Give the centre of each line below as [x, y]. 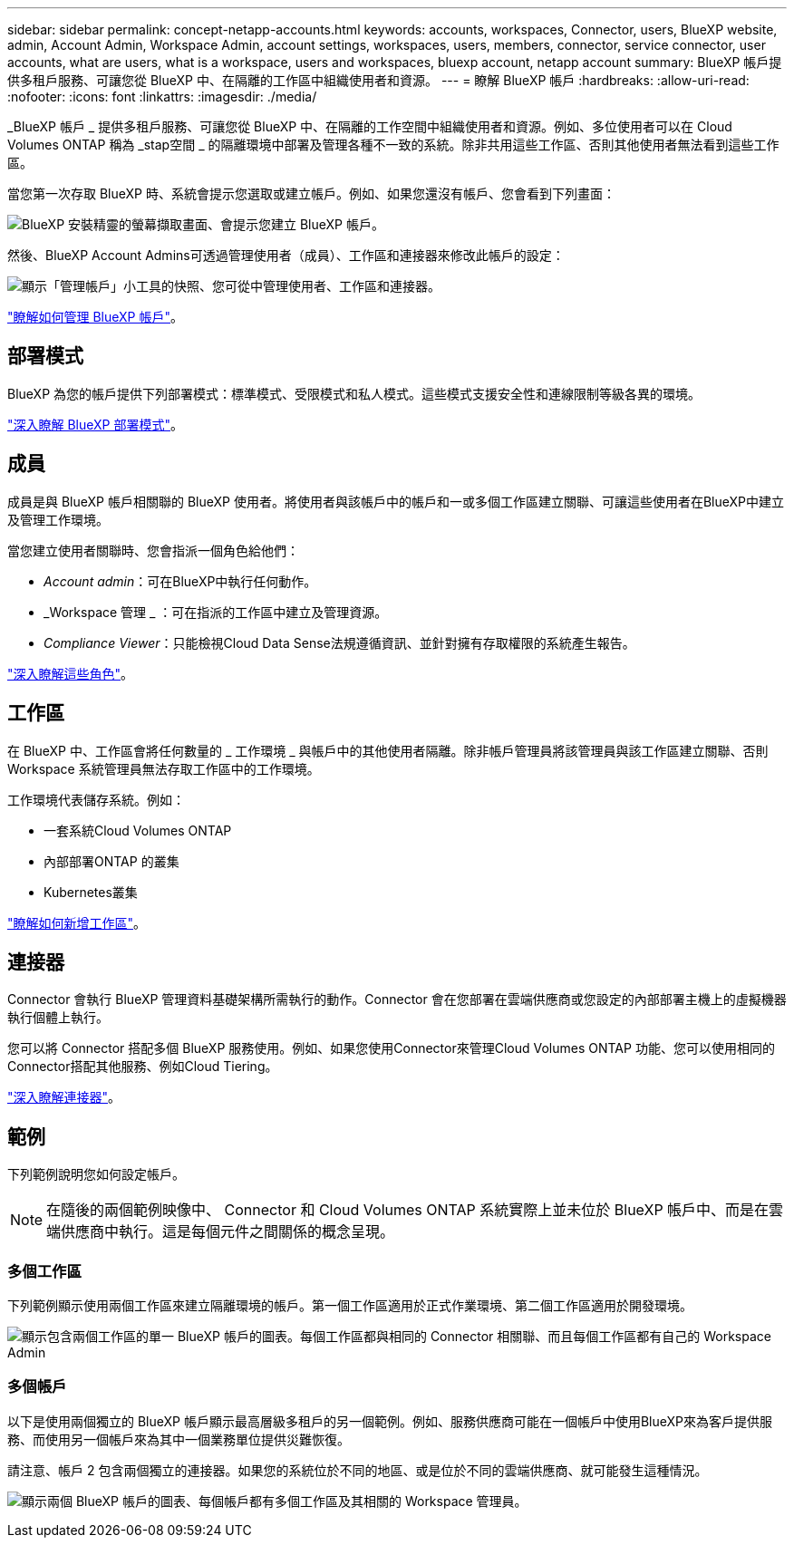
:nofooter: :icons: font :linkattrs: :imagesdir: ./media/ [162, 97]
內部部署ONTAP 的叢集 [111, 861]
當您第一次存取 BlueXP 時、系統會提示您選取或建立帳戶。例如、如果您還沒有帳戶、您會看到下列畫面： [311, 193]
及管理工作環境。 [58, 519]
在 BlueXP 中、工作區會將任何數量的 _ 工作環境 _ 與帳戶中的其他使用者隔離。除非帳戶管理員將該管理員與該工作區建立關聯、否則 [388, 750]
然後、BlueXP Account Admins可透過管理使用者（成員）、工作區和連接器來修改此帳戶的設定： [286, 255]
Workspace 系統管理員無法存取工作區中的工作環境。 [164, 768]
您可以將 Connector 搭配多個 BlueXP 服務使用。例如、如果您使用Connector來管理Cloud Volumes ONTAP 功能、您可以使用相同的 [391, 1048]
